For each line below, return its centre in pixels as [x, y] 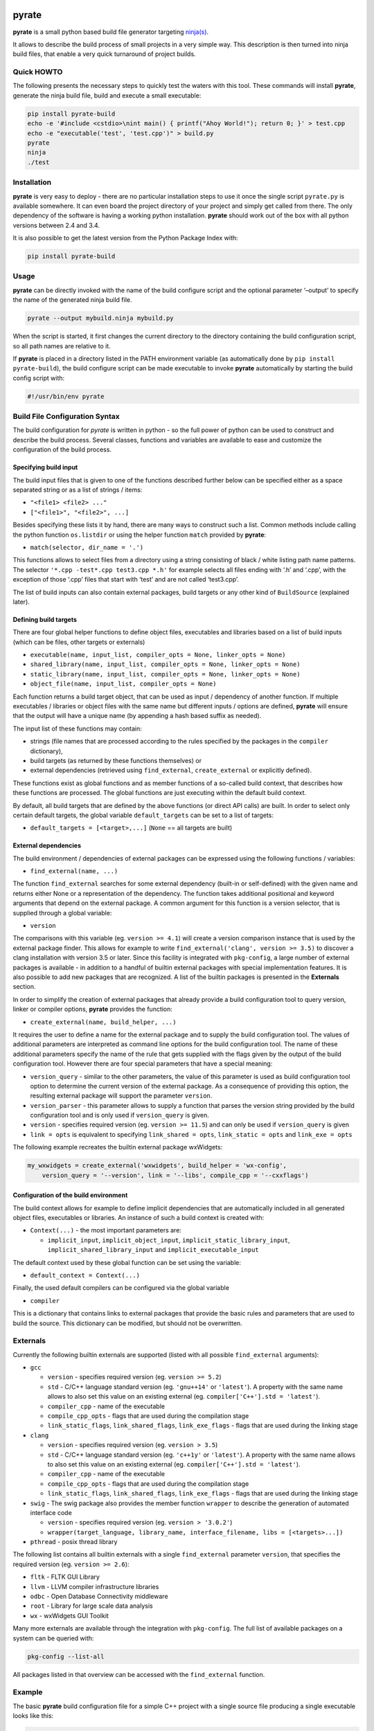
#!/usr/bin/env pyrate [66, 396]
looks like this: [33, 1716]
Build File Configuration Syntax [66, 417]
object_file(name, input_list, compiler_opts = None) [123, 684]
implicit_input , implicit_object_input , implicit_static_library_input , [169, 1240]
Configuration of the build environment [70, 1195]
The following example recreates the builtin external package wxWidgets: [118, 1147]
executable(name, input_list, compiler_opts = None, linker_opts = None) [158, 655]
